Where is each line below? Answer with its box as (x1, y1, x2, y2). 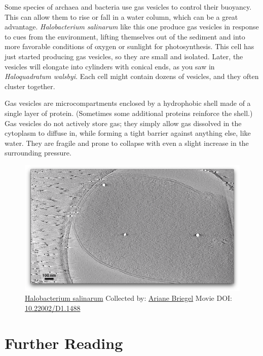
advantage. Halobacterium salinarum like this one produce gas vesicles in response (5, 21, 259, 32)
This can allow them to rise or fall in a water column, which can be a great (5, 11, 238, 22)
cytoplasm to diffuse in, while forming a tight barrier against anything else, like (5, 128, 251, 138)
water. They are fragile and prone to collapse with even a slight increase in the (5, 137, 249, 148)
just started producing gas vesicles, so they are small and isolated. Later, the (5, 51, 243, 61)
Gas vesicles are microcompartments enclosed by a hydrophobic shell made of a (5, 98, 251, 108)
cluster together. (5, 81, 55, 91)
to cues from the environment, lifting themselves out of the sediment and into (5, 31, 245, 42)
